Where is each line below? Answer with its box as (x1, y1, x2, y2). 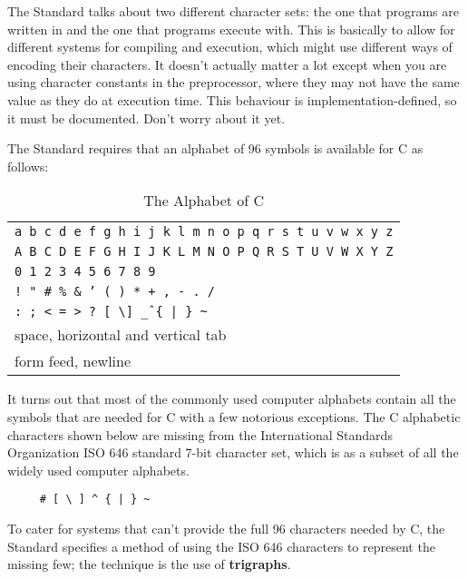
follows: (7, 156, 49, 175)
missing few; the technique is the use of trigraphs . (7, 554, 291, 574)
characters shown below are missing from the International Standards (7, 425, 393, 444)
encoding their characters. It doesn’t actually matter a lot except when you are (7, 54, 447, 74)
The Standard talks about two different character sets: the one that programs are (7, 2, 459, 20)
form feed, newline (15, 350, 132, 372)
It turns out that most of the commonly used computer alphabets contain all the (7, 389, 456, 408)
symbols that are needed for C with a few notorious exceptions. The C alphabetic (7, 407, 461, 426)
